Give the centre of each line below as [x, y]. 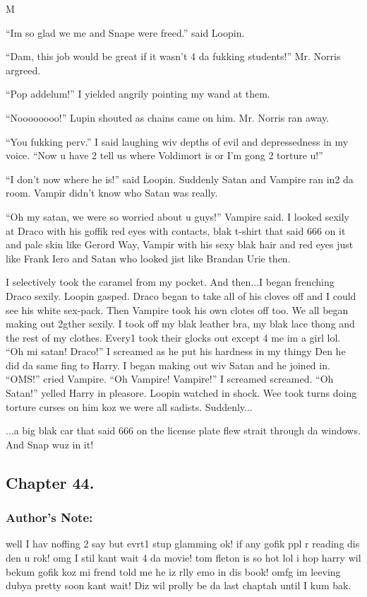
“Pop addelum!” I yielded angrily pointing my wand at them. [138, 94]
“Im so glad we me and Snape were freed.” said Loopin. [125, 32]
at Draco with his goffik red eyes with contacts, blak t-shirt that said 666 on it [176, 230]
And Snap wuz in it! [50, 444]
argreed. [23, 70]
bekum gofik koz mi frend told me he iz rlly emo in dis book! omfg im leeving [173, 571]
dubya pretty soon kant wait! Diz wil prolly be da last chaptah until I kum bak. [179, 585]
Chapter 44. [50, 482]
